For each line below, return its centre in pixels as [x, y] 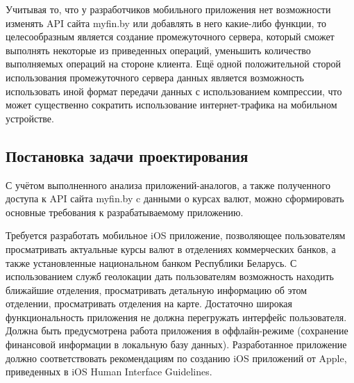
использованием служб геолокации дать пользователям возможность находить [170, 276]
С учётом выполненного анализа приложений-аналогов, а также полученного [168, 185]
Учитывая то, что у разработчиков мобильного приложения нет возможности [168, 9]
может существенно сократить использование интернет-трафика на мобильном [171, 105]
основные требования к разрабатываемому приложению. [125, 212]
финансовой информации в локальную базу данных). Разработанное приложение [176, 344]
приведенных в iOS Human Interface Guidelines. [109, 372]
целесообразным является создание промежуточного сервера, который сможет [170, 36]
